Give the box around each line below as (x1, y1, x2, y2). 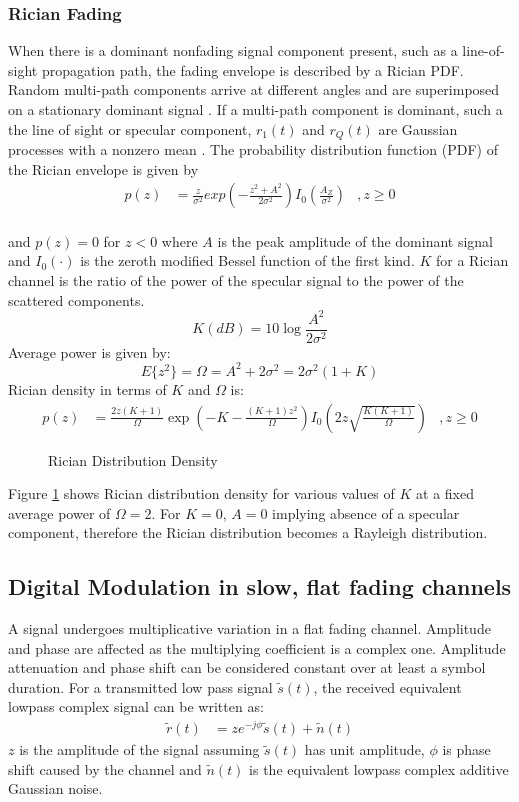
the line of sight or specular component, (8, 118, 252, 139)
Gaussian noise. (8, 778, 103, 799)
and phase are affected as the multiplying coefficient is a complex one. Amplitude (8, 637, 506, 658)
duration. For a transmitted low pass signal (8, 676, 273, 697)
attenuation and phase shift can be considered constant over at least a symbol (8, 657, 486, 678)
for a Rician (436, 250, 509, 271)
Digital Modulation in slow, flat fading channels (8, 571, 512, 602)
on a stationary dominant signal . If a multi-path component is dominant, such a (8, 99, 503, 119)
